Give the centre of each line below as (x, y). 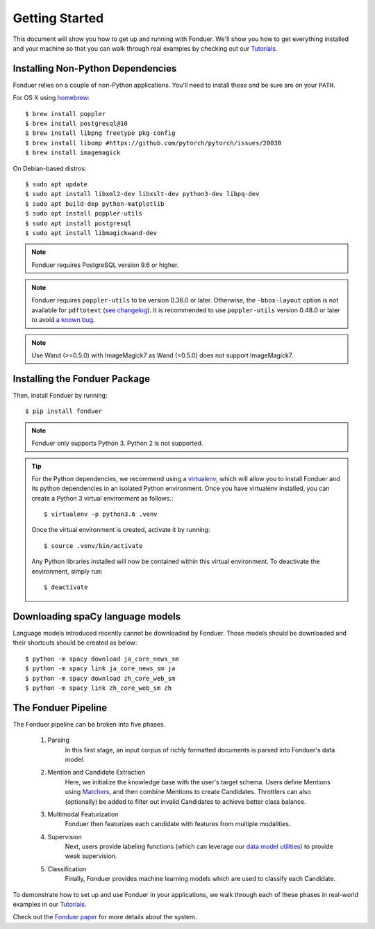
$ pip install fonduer (64, 411)
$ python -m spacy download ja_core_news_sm (102, 659)
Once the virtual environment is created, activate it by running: (121, 530)
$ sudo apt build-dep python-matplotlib (95, 204)
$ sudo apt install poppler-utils (84, 213)
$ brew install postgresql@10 (77, 124)
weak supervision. (91, 856)
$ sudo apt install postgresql (78, 223)
